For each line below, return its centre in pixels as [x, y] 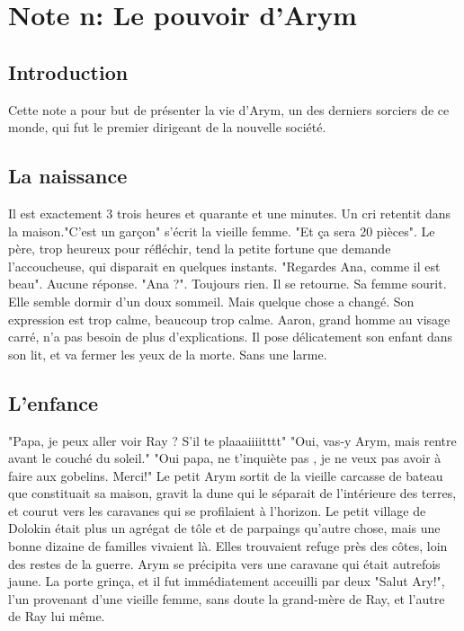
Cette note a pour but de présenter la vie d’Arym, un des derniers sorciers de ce [229, 109]
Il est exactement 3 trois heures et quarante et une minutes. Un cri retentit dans [230, 213]
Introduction [68, 71]
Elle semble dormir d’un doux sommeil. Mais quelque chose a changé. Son [211, 301]
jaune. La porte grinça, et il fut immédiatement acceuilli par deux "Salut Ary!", [227, 581]
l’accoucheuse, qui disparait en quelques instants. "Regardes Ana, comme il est [224, 266]
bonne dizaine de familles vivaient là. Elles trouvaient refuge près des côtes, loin [228, 546]
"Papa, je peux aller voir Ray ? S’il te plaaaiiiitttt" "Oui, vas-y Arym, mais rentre [232, 440]
